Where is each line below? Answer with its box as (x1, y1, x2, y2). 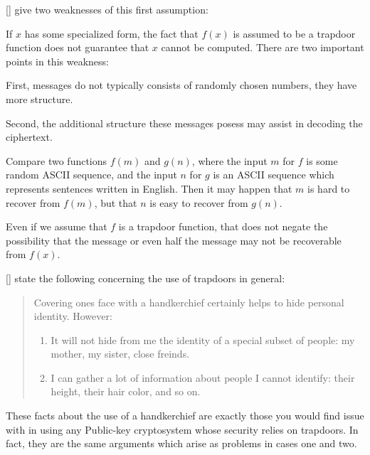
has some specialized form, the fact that (24, 26, 199, 41)
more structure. (6, 91, 73, 106)
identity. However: (33, 309, 112, 323)
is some (306, 153, 338, 168)
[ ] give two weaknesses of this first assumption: (6, 2, 208, 16)
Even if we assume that (6, 219, 107, 234)
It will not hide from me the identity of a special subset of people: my (51, 332, 355, 347)
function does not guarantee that (6, 40, 149, 55)
